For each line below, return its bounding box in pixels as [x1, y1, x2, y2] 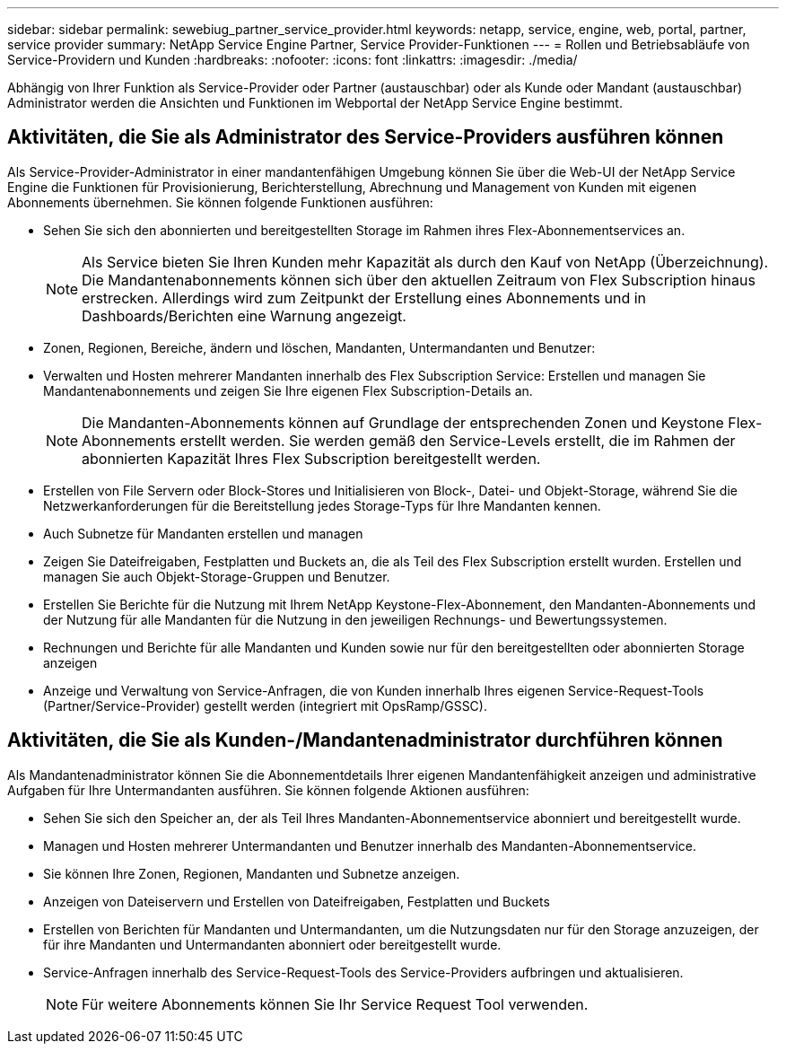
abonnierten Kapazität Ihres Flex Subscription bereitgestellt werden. [82, 449, 541, 468]
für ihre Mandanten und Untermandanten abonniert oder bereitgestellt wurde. [43, 936, 502, 952]
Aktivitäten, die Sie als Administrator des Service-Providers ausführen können [7, 126, 724, 149]
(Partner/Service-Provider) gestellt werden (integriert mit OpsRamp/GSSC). [43, 697, 487, 714]
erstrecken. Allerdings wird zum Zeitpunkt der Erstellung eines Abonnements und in [82, 288, 647, 307]
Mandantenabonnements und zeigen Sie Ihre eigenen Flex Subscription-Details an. [43, 382, 533, 399]
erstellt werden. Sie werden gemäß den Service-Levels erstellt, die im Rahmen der [179, 431, 736, 450]
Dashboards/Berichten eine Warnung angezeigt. [82, 306, 406, 325]
